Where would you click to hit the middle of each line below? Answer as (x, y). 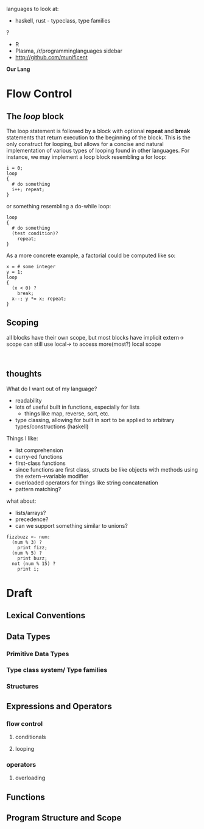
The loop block (35, 116)
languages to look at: (33, 9)
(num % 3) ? (27, 542)
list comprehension (39, 450)
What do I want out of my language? (52, 389)
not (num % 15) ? (34, 564)
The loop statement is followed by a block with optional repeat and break (98, 131)
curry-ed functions (39, 456)
